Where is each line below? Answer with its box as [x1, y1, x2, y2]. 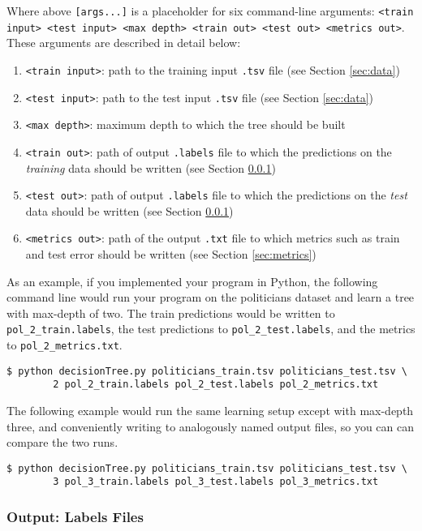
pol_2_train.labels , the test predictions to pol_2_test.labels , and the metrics [6, 320, 416, 337]
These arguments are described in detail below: [6, 34, 241, 51]
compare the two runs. [6, 434, 118, 451]
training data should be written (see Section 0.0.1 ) [25, 159, 276, 176]
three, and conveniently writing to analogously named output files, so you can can [6, 418, 414, 435]
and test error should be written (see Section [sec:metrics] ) [25, 246, 316, 263]
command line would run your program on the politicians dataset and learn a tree [6, 289, 415, 306]
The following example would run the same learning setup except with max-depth [6, 402, 414, 419]
